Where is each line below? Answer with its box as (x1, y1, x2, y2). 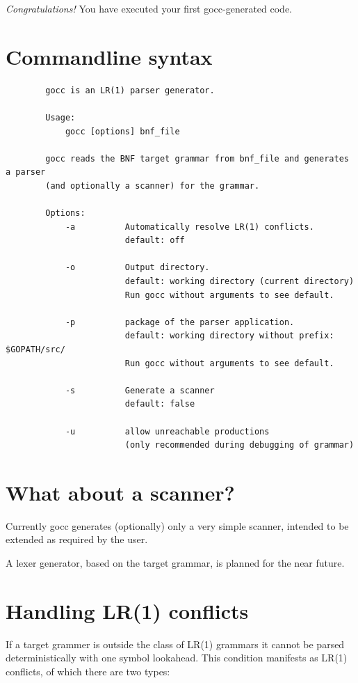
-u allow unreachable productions (65, 426, 270, 437)
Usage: (45, 112, 76, 123)
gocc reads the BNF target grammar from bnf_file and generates (45, 153, 349, 164)
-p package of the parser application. (65, 317, 295, 327)
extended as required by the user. (6, 532, 148, 547)
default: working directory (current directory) (124, 276, 355, 287)
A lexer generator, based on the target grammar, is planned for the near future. (6, 556, 345, 570)
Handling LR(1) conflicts (6, 596, 249, 625)
